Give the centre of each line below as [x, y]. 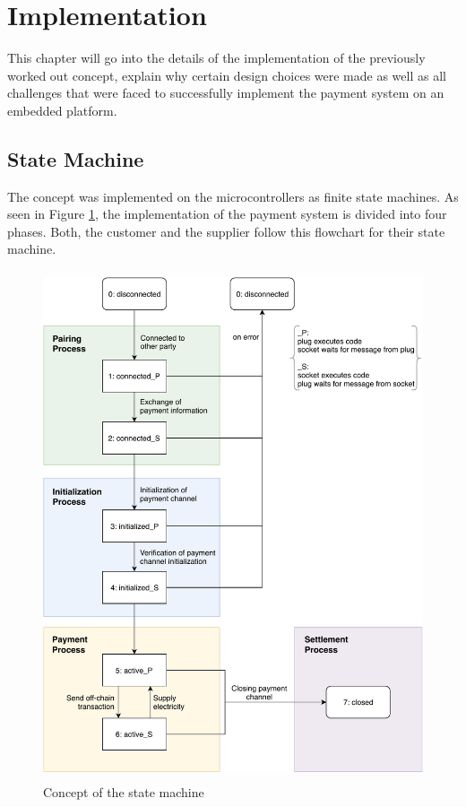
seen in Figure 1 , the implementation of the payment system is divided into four [227, 214]
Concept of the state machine [124, 791]
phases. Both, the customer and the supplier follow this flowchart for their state [226, 231]
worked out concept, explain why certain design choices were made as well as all [227, 75]
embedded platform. [62, 110]
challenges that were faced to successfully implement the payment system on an [226, 93]
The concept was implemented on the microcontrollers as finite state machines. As [233, 196]
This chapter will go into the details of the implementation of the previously [216, 58]
